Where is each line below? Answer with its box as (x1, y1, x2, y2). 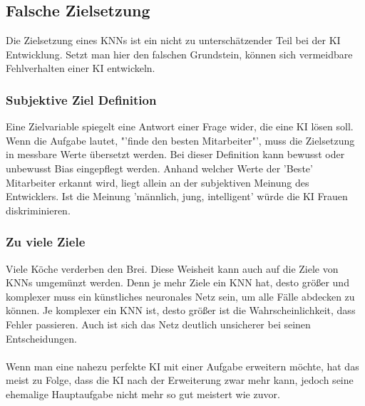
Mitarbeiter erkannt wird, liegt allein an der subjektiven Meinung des (6, 175, 309, 189)
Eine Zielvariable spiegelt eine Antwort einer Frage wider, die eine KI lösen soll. (6, 119, 354, 134)
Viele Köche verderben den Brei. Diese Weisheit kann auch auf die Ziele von (6, 261, 339, 276)
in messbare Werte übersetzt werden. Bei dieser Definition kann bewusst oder (6, 147, 345, 162)
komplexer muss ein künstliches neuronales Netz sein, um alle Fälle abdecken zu (6, 288, 355, 303)
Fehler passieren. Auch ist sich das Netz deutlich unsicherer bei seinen (6, 316, 311, 331)
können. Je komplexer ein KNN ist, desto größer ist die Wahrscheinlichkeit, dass (6, 303, 356, 318)
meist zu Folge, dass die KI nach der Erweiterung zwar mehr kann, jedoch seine (6, 373, 354, 387)
